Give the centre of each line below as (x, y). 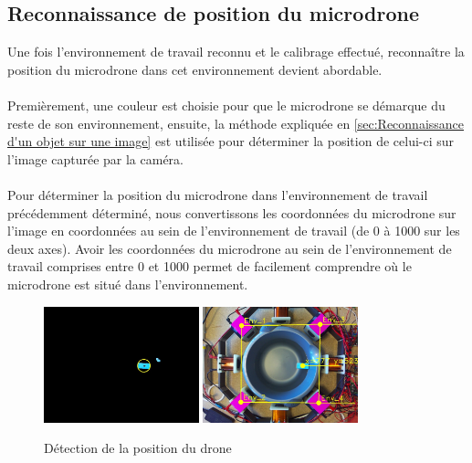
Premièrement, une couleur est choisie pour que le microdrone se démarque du (226, 105)
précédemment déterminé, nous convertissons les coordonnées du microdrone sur (232, 212)
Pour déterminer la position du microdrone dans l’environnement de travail (218, 194)
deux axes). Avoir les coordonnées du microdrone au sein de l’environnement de (230, 248)
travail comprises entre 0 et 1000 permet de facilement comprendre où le (210, 266)
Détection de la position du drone (138, 448)
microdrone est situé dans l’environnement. (128, 284)
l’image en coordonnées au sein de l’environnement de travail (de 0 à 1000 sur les (234, 231)
